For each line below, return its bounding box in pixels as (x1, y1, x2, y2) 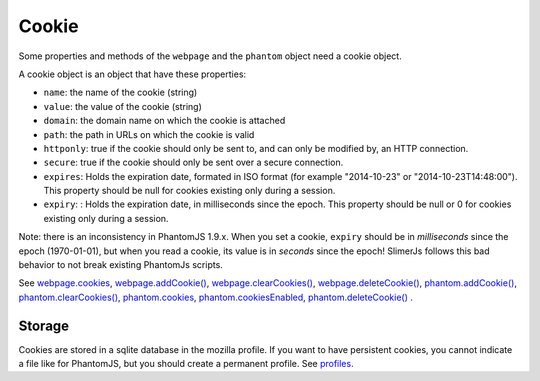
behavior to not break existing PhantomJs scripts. (18, 259, 224, 271)
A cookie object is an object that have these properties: (18, 68, 247, 80)
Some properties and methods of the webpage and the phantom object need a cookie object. (18, 50, 402, 62)
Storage (18, 317, 70, 334)
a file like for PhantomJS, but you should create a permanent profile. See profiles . (18, 358, 354, 370)
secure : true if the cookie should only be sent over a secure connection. (43, 156, 344, 169)
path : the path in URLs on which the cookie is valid (43, 128, 255, 140)
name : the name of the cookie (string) (43, 86, 198, 99)
